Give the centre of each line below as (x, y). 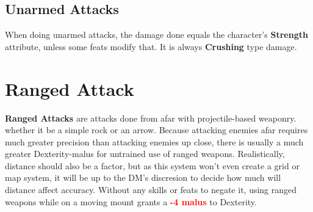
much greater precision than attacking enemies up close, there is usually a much (154, 141)
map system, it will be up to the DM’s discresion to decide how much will (143, 177)
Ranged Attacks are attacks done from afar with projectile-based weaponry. (151, 118)
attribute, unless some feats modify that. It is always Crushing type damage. (151, 46)
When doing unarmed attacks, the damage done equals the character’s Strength (156, 35)
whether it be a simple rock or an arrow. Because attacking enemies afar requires (156, 130)
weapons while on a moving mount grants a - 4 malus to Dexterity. (131, 201)
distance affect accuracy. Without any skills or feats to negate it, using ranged (151, 190)
